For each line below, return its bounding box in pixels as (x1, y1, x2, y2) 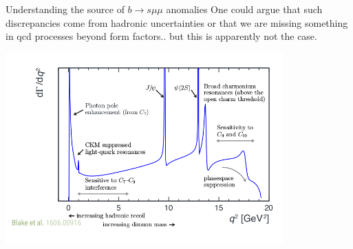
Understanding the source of (6, 2, 125, 16)
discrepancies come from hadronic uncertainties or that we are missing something (6, 15, 348, 30)
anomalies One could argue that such (166, 2, 323, 16)
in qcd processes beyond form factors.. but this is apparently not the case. (6, 29, 317, 43)
